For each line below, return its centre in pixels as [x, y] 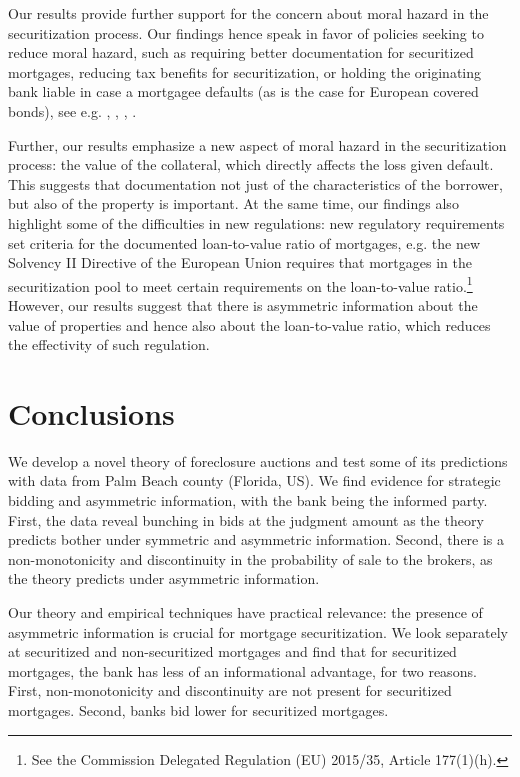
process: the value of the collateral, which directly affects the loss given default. [251, 164]
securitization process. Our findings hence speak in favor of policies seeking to [246, 32]
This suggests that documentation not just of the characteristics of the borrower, [255, 183]
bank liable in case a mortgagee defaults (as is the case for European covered [243, 91]
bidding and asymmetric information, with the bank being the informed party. [248, 500]
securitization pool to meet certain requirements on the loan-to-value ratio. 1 [240, 284]
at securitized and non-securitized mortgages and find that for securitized [232, 651]
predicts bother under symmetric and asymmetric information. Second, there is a [256, 539]
